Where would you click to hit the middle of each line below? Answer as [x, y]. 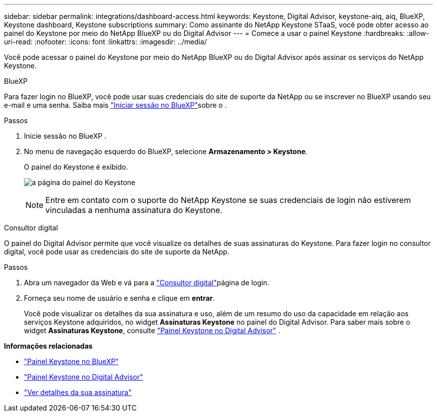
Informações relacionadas [48, 346]
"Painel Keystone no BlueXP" [71, 361]
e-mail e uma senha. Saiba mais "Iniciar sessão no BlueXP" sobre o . [115, 105]
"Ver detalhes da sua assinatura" [78, 392]
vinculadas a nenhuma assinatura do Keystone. [134, 210]
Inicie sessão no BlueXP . [65, 136]
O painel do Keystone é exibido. [76, 167]
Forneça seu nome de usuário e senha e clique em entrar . [119, 298]
